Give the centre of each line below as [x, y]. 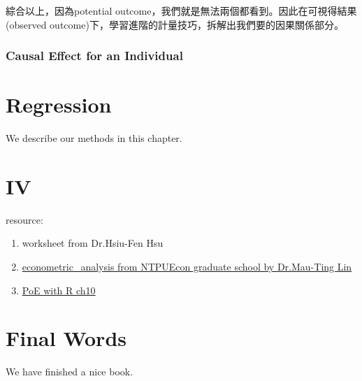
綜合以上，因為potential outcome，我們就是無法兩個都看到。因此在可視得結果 [181, 10]
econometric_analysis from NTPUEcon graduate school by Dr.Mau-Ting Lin [187, 267]
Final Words [66, 338]
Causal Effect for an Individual [94, 56]
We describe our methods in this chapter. [94, 138]
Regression [59, 105]
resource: [24, 219]
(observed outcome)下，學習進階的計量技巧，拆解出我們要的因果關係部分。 [175, 24]
